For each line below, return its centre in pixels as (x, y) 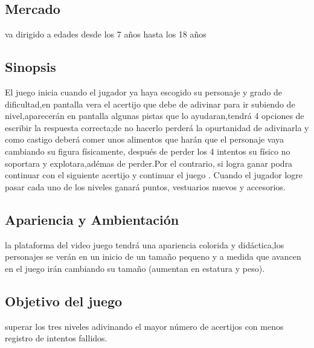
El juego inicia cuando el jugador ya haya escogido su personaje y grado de (144, 92)
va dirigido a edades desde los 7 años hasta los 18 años (106, 34)
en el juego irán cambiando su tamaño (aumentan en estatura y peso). (135, 268)
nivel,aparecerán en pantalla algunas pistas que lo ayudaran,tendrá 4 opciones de (155, 116)
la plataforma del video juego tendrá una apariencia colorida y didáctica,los (145, 244)
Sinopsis (30, 67)
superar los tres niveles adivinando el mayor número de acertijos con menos (144, 326)
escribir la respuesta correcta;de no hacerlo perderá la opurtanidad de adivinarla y (157, 127)
